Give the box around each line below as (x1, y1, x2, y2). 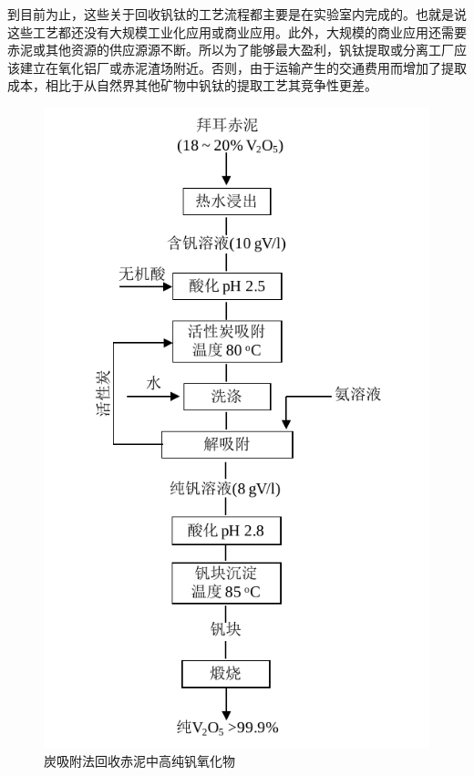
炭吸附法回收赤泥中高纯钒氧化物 (44, 751, 235, 771)
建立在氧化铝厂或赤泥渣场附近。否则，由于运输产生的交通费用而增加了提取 (19, 57, 467, 77)
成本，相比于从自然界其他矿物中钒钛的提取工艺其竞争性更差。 (7, 76, 377, 95)
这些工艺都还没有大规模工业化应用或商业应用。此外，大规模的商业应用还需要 (7, 22, 467, 41)
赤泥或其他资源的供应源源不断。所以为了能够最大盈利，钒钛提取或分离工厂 (7, 40, 454, 59)
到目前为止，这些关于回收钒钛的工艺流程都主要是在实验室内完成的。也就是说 (7, 5, 467, 23)
